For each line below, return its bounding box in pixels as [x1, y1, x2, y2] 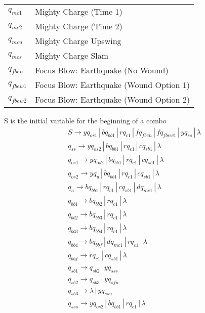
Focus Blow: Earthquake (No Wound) [35, 64, 169, 76]
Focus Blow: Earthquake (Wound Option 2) [35, 94, 190, 105]
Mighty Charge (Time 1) [35, 6, 122, 17]
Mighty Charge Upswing [35, 35, 121, 47]
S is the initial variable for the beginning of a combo [4, 115, 167, 125]
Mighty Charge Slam [35, 50, 109, 61]
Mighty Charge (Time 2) [35, 20, 122, 32]
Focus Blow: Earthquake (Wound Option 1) [35, 79, 190, 91]
